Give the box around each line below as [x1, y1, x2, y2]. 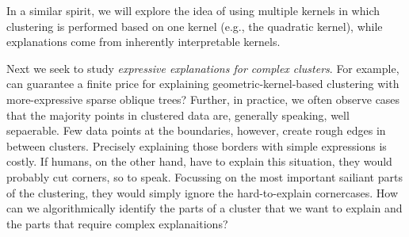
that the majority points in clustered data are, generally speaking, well [6, 106, 350, 123]
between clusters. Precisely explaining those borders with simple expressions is [6, 137, 387, 154]
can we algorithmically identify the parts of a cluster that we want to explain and [6, 200, 403, 216]
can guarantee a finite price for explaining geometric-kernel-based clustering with [6, 75, 399, 92]
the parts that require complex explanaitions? [6, 215, 228, 231]
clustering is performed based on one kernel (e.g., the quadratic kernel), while [6, 17, 383, 34]
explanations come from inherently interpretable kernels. [6, 33, 281, 50]
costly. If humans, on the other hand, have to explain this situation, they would [6, 153, 392, 170]
